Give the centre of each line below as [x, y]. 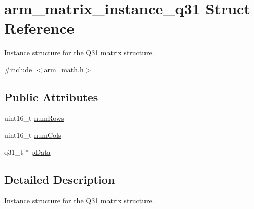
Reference [39, 28]
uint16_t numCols [33, 135]
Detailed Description [60, 179]
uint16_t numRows [34, 118]
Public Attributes [51, 96]
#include [18, 69]
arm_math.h [64, 69]
